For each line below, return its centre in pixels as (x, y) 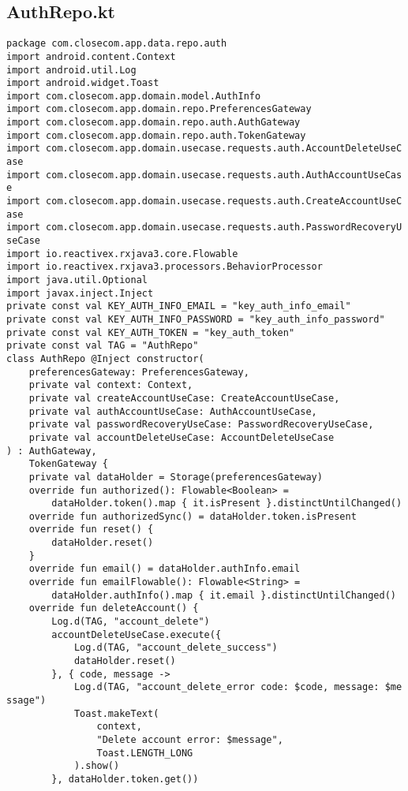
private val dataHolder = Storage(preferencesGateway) (176, 477)
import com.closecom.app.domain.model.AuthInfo (134, 96)
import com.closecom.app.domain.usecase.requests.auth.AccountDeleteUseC (204, 149)
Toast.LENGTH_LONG (145, 753)
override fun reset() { (91, 530)
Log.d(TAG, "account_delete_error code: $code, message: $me (238, 687)
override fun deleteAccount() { (114, 608)
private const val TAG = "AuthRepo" (103, 346)
